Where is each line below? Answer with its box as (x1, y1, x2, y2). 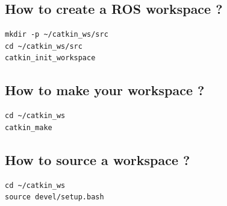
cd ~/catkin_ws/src (5, 42, 82, 51)
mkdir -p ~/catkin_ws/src (5, 30, 108, 39)
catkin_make (5, 123, 52, 132)
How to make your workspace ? (5, 81, 205, 99)
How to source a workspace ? (5, 150, 190, 169)
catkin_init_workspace (5, 54, 96, 63)
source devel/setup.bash (5, 193, 104, 202)
